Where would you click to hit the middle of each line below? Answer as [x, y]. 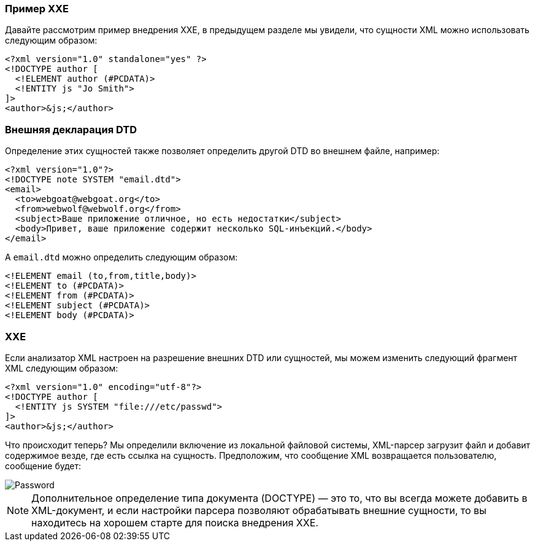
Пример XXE [37, 9]
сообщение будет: [43, 466]
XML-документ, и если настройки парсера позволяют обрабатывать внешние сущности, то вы [259, 510]
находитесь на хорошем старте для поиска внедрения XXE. [175, 522]
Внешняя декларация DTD [71, 129]
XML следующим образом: [62, 368]
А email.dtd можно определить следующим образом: [121, 257]
